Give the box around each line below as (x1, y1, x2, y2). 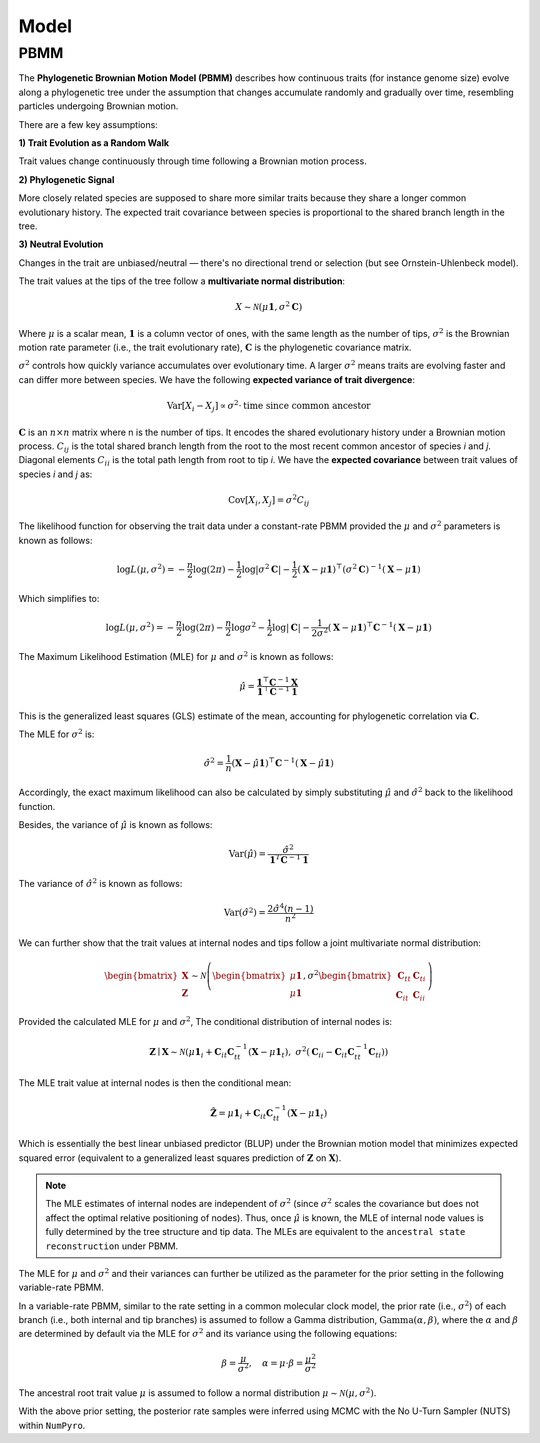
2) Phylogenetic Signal (18, 173, 115, 185)
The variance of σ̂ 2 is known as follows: (18, 876, 183, 890)
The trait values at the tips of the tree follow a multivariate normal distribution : (18, 275, 345, 287)
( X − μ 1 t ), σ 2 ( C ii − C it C (248, 1045, 355, 1060)
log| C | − (271, 621, 310, 633)
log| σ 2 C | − (241, 561, 291, 575)
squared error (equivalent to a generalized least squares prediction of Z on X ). (18, 1151, 342, 1164)
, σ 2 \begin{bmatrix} (302, 968, 393, 981)
